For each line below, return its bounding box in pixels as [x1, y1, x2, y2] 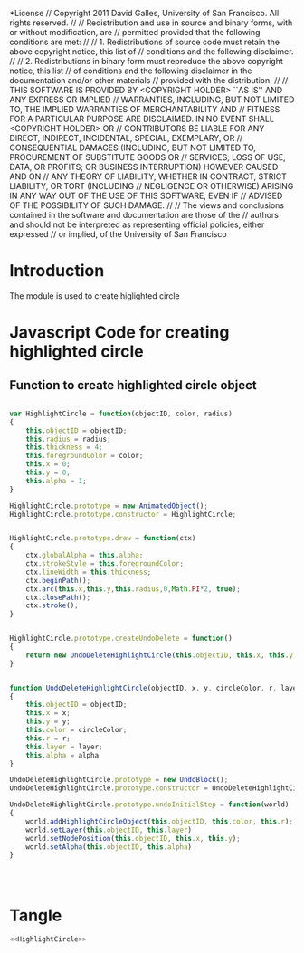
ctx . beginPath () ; [25, 576, 91, 585]
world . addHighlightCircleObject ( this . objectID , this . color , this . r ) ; [25, 816, 294, 826]
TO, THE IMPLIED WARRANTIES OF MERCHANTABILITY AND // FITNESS [9, 104, 280, 114]
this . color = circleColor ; [25, 726, 128, 735]
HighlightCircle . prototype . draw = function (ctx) [9, 534, 196, 543]
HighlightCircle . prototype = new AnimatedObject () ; [9, 501, 208, 510]
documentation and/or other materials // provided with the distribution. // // [9, 75, 289, 85]
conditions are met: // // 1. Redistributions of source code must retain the [9, 36, 280, 47]
